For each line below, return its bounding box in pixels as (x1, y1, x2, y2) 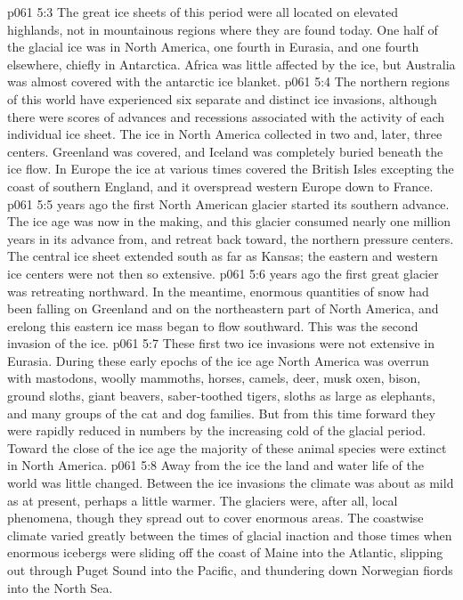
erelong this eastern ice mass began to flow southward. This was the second (7, 316, 418, 335)
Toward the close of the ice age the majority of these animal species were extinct (7, 438, 447, 457)
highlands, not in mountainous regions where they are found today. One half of (7, 20, 438, 38)
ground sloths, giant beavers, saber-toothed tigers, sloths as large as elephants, (7, 386, 435, 405)
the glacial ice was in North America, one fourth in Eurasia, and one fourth (7, 37, 419, 56)
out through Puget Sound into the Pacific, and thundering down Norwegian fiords (7, 561, 453, 579)
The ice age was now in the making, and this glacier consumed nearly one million (7, 212, 451, 231)
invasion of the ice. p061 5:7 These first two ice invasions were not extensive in (7, 334, 435, 353)
